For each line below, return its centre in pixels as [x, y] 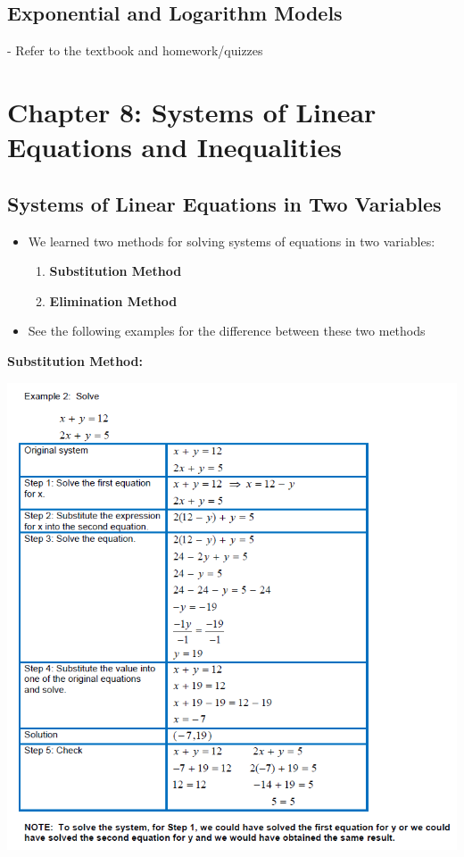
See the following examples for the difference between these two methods [227, 331]
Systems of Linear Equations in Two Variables [224, 203]
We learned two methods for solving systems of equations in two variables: [232, 241]
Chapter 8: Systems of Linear [192, 111]
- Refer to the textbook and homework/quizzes [135, 50]
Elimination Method [113, 300]
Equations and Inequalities [174, 147]
